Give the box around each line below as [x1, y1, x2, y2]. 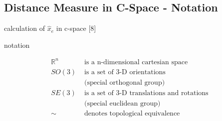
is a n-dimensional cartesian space [84, 58, 188, 66]
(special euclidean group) [84, 100, 161, 108]
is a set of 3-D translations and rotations [84, 90, 209, 97]
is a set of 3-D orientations [84, 68, 166, 76]
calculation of [4, 23, 45, 33]
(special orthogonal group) [84, 79, 165, 86]
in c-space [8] [56, 23, 96, 33]
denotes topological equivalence [84, 110, 180, 118]
